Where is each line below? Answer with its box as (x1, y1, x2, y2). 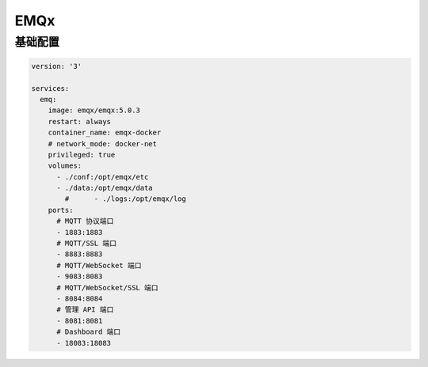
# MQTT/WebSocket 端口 (56, 261, 142, 270)
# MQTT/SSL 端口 (56, 239, 117, 248)
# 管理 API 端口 (56, 305, 114, 314)
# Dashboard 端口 (56, 327, 121, 336)
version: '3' (31, 62, 82, 70)
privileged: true (48, 150, 116, 159)
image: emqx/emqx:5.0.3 (48, 106, 140, 115)
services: (31, 84, 70, 93)
